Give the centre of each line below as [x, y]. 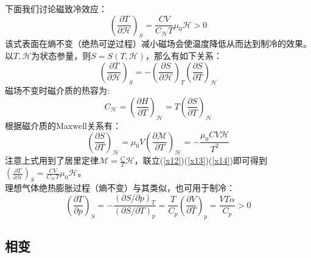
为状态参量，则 [61, 55]
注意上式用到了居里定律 [52, 160]
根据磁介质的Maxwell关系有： [63, 125]
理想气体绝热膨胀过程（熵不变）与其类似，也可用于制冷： [120, 188]
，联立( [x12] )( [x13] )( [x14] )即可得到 [201, 160]
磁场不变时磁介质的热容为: [57, 90]
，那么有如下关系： [184, 55]
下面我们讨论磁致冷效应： [56, 9]
